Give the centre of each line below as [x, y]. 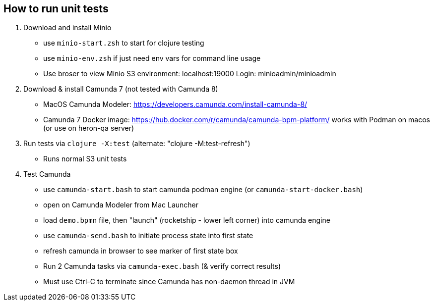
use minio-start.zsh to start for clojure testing [124, 43]
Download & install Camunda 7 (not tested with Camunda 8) [121, 89]
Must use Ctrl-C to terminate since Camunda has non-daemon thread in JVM [169, 282]
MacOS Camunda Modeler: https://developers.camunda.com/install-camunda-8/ [175, 104]
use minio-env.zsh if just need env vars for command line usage [152, 58]
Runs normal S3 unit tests [85, 159]
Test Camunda [47, 174]
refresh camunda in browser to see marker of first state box [141, 251]
